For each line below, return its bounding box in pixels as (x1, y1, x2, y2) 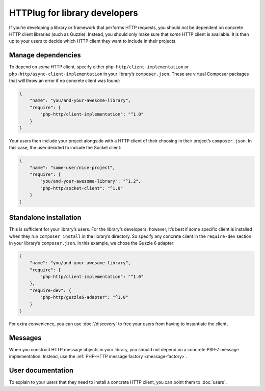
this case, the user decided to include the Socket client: (9, 145, 122, 151)
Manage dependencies (9, 51, 81, 59)
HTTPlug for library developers (9, 7, 138, 18)
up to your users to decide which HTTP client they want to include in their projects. (9, 38, 177, 44)
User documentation (9, 366, 74, 375)
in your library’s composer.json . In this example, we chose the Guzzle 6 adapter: (9, 240, 175, 246)
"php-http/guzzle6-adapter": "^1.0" (40, 295, 129, 300)
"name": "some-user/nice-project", (29, 165, 115, 170)
